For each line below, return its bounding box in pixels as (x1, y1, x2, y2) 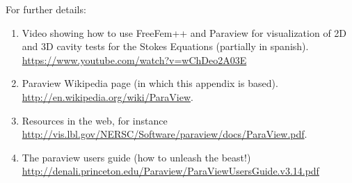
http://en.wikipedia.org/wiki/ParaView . (22, 89, 193, 104)
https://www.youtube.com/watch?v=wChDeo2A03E (22, 52, 247, 67)
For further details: (6, 2, 86, 16)
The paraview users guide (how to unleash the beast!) (22, 150, 251, 164)
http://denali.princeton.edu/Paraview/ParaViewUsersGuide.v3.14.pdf (22, 164, 319, 178)
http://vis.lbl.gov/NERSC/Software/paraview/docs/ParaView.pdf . (22, 127, 307, 141)
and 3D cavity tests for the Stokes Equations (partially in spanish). (22, 39, 309, 54)
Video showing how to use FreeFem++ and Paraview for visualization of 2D (22, 25, 347, 40)
